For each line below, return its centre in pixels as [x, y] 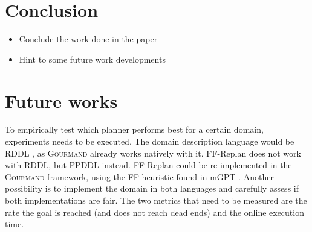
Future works [61, 100]
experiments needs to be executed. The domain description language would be [150, 141]
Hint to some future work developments [92, 59]
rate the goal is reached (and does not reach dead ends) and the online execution [154, 212]
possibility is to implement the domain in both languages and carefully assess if [152, 188]
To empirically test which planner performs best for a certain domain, [134, 129]
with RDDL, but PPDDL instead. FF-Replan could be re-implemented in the [148, 165]
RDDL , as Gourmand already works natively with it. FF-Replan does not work [153, 153]
